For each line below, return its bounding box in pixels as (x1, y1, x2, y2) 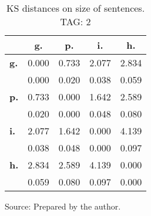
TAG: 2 (60, 15, 91, 28)
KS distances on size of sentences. (6, 1, 145, 15)
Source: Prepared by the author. (5, 200, 121, 212)
